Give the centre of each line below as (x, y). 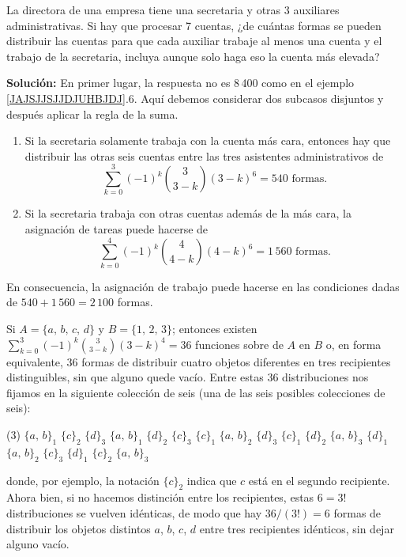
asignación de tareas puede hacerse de (117, 229)
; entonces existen (215, 328)
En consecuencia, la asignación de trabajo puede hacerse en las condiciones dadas (203, 286)
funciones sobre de (239, 344)
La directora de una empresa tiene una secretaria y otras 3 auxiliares (173, 9)
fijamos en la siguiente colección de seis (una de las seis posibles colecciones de (196, 392)
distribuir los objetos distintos (79, 528)
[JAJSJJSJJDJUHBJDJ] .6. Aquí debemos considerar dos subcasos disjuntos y (195, 98)
